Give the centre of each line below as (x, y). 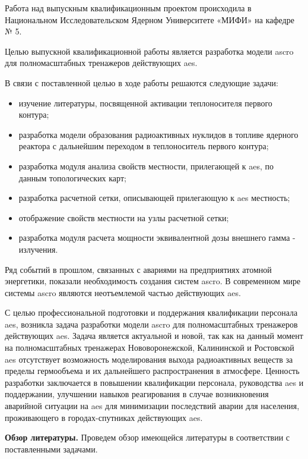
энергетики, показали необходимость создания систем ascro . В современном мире (153, 281)
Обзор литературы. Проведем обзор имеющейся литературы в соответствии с (147, 437)
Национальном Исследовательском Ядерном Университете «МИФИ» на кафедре (150, 19)
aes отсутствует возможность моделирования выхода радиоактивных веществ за (149, 359)
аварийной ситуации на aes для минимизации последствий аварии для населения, (152, 406)
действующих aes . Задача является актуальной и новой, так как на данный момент (154, 336)
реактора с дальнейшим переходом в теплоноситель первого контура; (144, 146)
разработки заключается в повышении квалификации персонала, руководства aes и (154, 382)
